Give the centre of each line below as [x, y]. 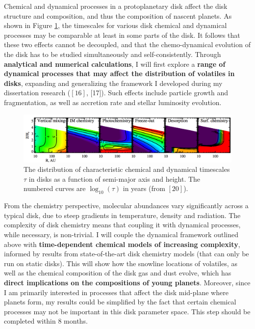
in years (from [144, 188]
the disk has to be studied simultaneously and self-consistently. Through [113, 54]
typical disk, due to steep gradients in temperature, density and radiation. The [122, 215]
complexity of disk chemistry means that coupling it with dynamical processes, [122, 225]
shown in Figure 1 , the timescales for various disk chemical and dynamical [115, 25]
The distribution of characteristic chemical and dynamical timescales [127, 169]
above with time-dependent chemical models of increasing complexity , [122, 244]
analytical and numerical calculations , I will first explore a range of [115, 64]
